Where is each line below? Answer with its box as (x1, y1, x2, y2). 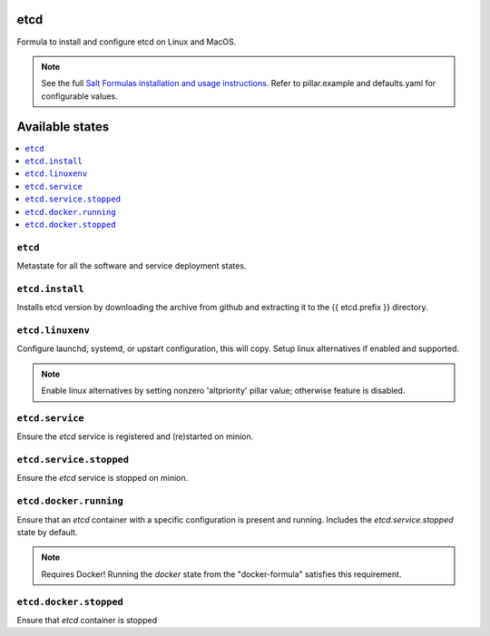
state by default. (16, 526, 78, 537)
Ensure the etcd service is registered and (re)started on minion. (16, 431, 254, 442)
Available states (16, 119, 110, 134)
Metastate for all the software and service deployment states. (16, 260, 247, 271)
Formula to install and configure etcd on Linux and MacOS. (16, 36, 237, 47)
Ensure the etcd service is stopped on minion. (16, 473, 189, 484)
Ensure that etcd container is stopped (16, 614, 158, 625)
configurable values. (41, 91, 118, 102)
